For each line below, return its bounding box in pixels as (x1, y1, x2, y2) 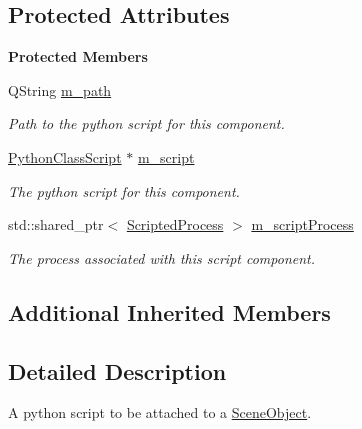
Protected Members (8, 46, 148, 67)
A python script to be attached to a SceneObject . (8, 402, 312, 423)
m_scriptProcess (251, 214, 354, 235)
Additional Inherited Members (8, 296, 331, 327)
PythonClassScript (8, 146, 122, 167)
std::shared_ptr (8, 214, 104, 235)
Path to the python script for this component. (8, 113, 285, 134)
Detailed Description (8, 355, 227, 386)
